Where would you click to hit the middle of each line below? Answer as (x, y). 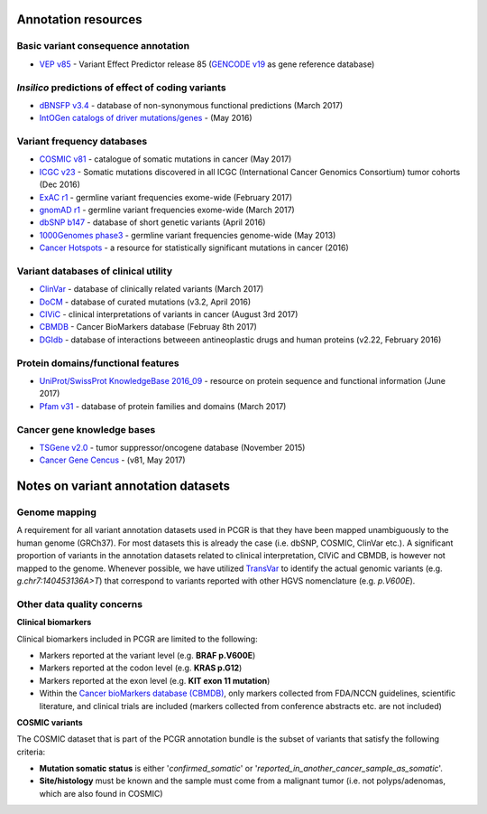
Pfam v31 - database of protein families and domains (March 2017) (163, 406)
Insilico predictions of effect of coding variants (121, 88)
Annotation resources (79, 19)
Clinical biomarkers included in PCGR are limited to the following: (137, 639)
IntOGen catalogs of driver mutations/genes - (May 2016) (146, 118)
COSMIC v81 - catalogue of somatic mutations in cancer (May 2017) (165, 159)
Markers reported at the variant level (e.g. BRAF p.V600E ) (147, 655)
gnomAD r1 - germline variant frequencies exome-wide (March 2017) (167, 210)
